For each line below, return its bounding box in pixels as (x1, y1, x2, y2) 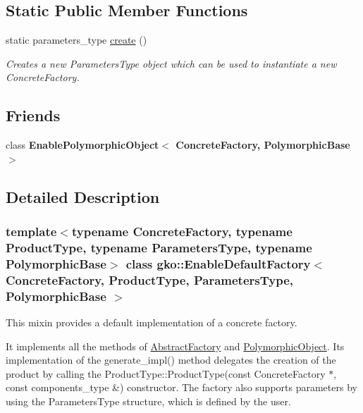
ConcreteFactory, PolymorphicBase (176, 137, 350, 152)
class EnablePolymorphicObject (6, 137, 159, 152)
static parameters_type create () (6, 32, 147, 47)
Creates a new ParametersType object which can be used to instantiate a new (6, 56, 337, 70)
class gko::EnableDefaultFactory (125, 254, 311, 272)
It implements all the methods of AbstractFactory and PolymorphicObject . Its (6, 338, 345, 353)
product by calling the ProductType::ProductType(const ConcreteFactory (6, 366, 326, 381)
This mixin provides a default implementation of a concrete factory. (6, 315, 297, 330)
